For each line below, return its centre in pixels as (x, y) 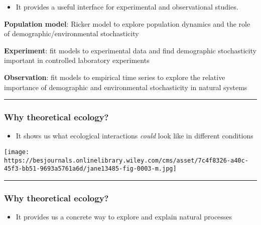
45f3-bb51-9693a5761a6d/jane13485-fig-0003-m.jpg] (90, 169)
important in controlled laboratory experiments (77, 60)
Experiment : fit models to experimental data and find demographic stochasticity (130, 50)
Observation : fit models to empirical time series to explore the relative (115, 77)
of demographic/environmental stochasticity (72, 33)
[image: (17, 152)
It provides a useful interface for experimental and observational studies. (127, 7)
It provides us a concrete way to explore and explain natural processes (124, 217)
